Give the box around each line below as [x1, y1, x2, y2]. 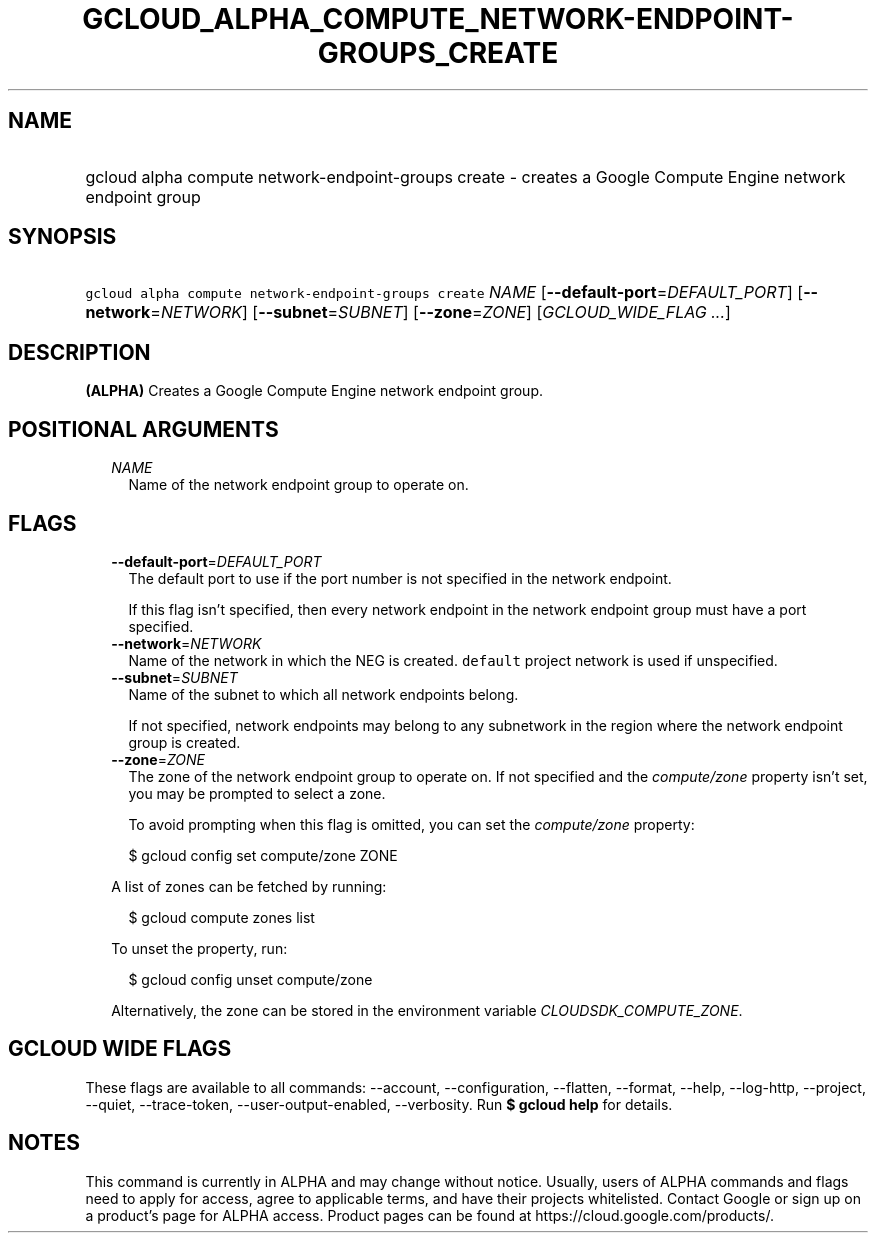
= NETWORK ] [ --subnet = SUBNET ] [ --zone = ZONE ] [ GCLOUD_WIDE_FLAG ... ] [150, 302, 731, 323]
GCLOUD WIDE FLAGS [8, 1036, 232, 1062]
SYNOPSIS [8, 224, 117, 250]
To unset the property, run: [111, 939, 288, 957]
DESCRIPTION [8, 339, 151, 365]
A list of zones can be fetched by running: [111, 877, 387, 895]
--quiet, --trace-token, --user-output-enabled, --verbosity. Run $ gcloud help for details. [85, 1095, 673, 1113]
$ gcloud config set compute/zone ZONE [128, 846, 398, 864]
